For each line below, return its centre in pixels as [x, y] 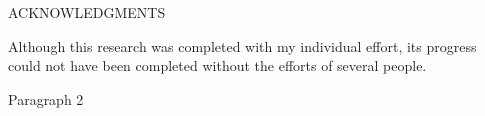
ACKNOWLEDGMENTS [87, 12]
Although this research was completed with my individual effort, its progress [242, 45]
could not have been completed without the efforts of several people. [217, 65]
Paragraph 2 [46, 98]
